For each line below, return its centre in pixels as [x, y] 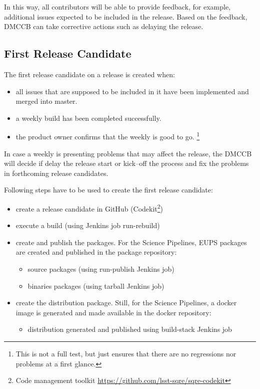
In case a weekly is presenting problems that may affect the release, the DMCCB [128, 153]
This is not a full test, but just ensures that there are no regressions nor [126, 353]
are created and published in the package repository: [96, 252]
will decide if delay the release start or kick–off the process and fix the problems [126, 163]
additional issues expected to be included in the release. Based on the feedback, [126, 16]
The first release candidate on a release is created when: [89, 74]
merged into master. [46, 101]
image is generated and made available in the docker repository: [113, 312]
